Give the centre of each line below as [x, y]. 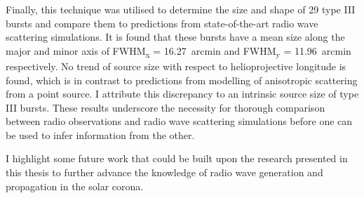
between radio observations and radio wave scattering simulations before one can [179, 121]
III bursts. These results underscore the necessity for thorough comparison [166, 107]
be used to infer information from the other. [100, 134]
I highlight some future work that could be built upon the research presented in [177, 158]
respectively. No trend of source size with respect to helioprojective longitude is [176, 66]
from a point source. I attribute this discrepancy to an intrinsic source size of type [182, 94]
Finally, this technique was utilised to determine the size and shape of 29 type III [181, 9]
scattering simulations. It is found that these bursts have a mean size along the [175, 37]
